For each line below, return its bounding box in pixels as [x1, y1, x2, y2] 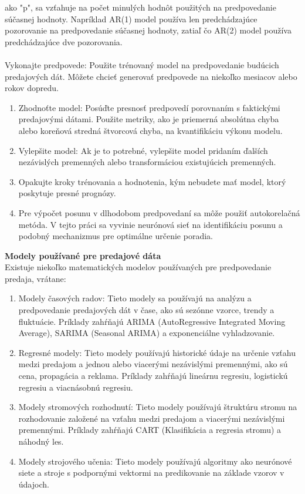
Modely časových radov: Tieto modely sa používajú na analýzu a [18, 292, 252, 304]
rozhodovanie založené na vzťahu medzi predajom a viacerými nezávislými [18, 412, 285, 424]
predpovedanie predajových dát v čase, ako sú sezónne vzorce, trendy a [18, 304, 274, 316]
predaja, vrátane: [5, 272, 66, 284]
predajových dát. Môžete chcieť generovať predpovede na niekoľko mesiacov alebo [5, 70, 297, 82]
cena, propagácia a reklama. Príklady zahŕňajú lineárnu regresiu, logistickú [18, 369, 288, 382]
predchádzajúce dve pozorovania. [5, 35, 123, 48]
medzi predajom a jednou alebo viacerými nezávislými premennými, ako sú [18, 358, 288, 370]
